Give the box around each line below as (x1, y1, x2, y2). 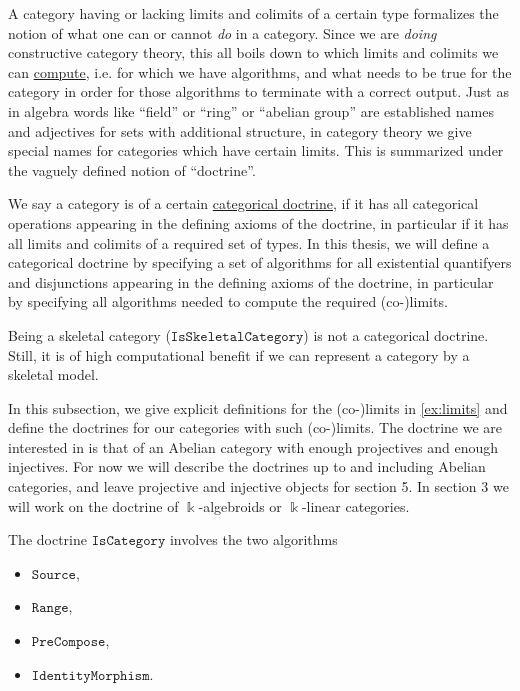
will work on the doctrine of (8, 495, 179, 516)
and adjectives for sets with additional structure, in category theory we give (8, 120, 472, 141)
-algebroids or (198, 495, 282, 516)
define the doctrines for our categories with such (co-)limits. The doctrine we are (8, 417, 503, 438)
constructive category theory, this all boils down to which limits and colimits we (8, 42, 499, 63)
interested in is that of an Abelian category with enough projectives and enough (8, 436, 498, 457)
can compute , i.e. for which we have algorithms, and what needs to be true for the (8, 61, 512, 82)
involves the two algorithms (169, 529, 338, 550)
